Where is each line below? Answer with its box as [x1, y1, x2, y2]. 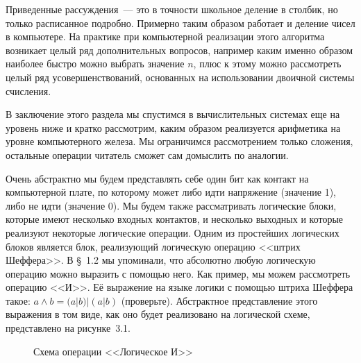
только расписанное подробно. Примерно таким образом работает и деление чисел [6, 15, 355, 30]
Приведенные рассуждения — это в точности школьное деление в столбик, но [6, 2, 338, 16]
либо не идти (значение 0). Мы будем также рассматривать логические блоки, [6, 198, 337, 212]
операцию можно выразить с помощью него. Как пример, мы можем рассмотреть [6, 266, 351, 280]
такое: [6, 293, 31, 307]
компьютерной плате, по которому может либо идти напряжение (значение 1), [6, 185, 337, 199]
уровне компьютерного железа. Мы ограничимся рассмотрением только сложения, [6, 134, 353, 149]
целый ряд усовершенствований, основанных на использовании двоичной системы [6, 69, 355, 84]
